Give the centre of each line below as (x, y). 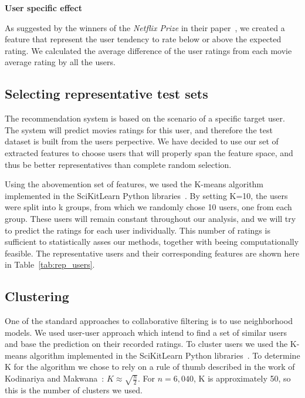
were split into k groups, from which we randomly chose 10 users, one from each (148, 207)
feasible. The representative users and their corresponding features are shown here (152, 253)
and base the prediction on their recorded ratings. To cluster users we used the (146, 344)
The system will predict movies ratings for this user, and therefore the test (139, 129)
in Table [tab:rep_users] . (50, 264)
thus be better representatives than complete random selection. (118, 164)
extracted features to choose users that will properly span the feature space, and (149, 152)
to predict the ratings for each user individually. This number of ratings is (138, 230)
